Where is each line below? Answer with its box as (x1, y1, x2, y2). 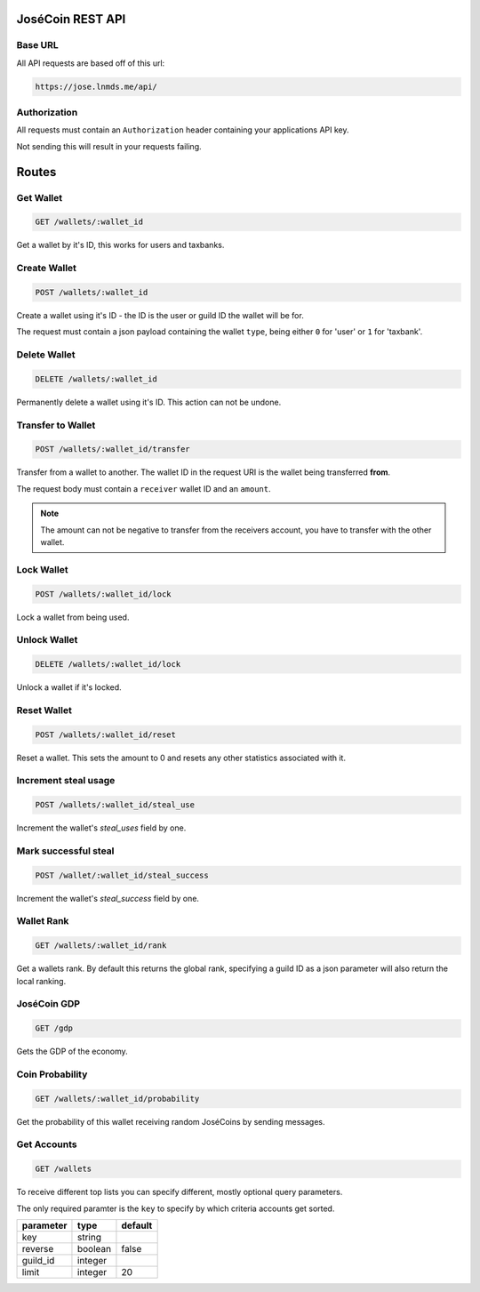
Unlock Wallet (16, 634, 78, 646)
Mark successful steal (16, 845, 115, 857)
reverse (21, 1242, 54, 1255)
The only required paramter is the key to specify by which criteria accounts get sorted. (16, 1203, 335, 1214)
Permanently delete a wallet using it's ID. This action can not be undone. (16, 397, 282, 407)
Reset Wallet (16, 703, 73, 716)
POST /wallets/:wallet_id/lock (35, 589, 172, 599)
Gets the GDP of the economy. (16, 1046, 128, 1057)
